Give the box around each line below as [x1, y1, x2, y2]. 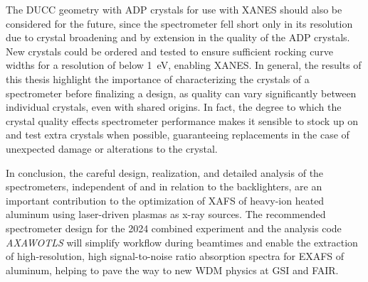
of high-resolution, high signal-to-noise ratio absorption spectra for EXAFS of [6, 249, 345, 264]
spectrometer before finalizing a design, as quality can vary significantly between [6, 85, 357, 100]
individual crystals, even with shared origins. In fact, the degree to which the [6, 99, 342, 114]
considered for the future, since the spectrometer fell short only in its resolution [6, 16, 353, 31]
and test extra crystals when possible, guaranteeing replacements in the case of [6, 127, 349, 142]
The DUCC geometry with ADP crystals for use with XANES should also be [6, 2, 342, 16]
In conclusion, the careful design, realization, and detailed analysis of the [6, 165, 324, 180]
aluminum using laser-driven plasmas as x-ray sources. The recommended [6, 207, 326, 222]
